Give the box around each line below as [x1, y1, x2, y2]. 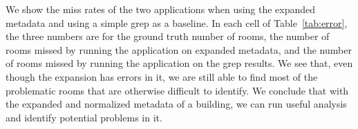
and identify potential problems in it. [6, 110, 162, 124]
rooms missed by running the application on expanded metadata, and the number [6, 42, 352, 57]
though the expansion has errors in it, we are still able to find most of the [6, 69, 318, 83]
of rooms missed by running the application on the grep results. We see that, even [6, 56, 353, 70]
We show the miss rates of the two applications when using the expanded [6, 2, 316, 16]
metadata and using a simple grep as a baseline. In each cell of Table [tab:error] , [6, 15, 348, 30]
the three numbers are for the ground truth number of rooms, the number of [6, 29, 330, 43]
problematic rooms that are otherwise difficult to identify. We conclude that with [6, 83, 349, 97]
